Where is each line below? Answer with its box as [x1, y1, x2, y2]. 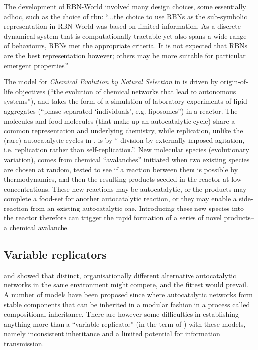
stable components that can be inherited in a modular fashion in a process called [4, 299, 250, 309]
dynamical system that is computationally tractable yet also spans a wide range [4, 30, 247, 41]
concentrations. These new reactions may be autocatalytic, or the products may [4, 183, 247, 194]
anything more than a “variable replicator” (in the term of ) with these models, [4, 318, 246, 329]
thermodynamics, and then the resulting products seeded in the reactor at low [4, 174, 242, 184]
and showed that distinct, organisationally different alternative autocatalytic [4, 270, 236, 280]
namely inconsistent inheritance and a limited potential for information [4, 328, 220, 339]
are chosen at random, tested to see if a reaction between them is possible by [4, 164, 238, 174]
